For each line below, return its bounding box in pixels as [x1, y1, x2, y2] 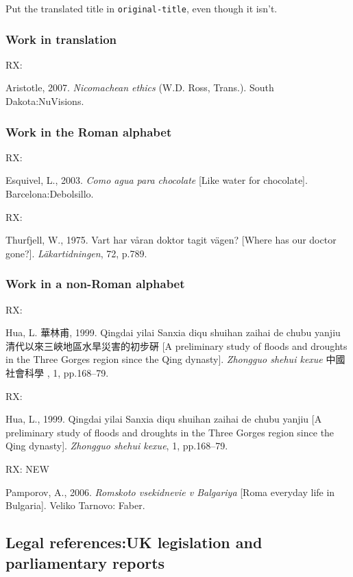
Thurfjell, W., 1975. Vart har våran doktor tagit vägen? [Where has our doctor [5, 233, 337, 247]
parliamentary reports [5, 552, 165, 573]
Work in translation [5, 30, 117, 47]
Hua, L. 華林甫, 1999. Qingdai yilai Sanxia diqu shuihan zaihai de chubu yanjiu [5, 325, 341, 340]
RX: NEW [5, 462, 49, 475]
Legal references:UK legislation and [5, 532, 263, 553]
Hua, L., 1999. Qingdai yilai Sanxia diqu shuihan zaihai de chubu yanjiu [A [5, 412, 322, 426]
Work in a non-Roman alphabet [5, 275, 185, 292]
